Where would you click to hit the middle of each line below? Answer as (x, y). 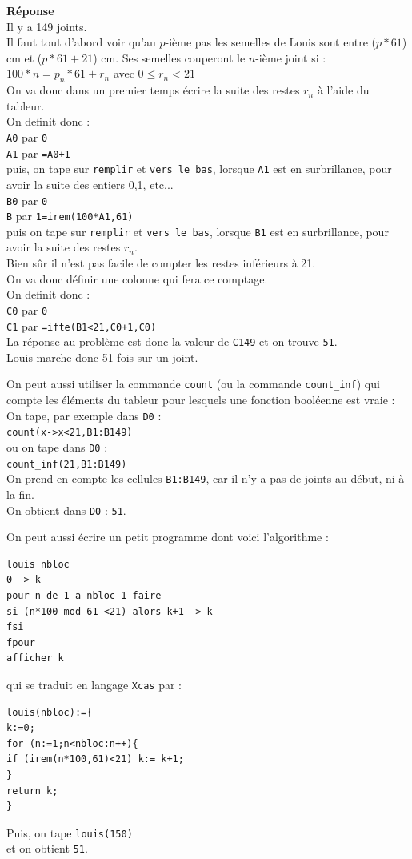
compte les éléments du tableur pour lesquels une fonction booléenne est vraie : (201, 400)
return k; (32, 791)
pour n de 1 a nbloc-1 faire (84, 595)
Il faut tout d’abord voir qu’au (81, 42)
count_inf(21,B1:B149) (67, 464)
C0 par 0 (27, 309)
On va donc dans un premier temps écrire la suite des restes (153, 90)
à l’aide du (343, 90)
